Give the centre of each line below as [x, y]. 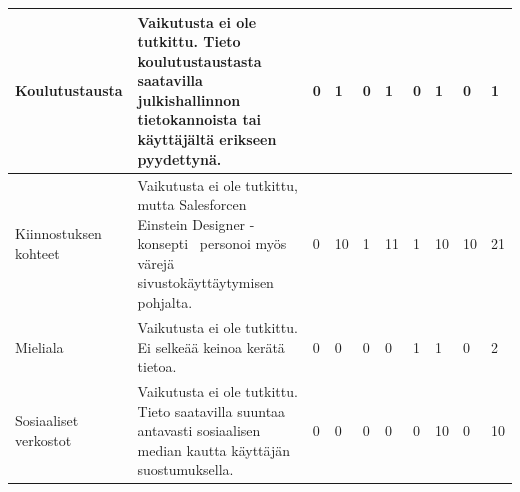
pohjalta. [165, 302]
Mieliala [39, 346]
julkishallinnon [189, 99]
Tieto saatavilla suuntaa [211, 410]
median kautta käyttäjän [214, 449]
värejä [156, 262]
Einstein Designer [191, 223]
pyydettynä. [179, 158]
